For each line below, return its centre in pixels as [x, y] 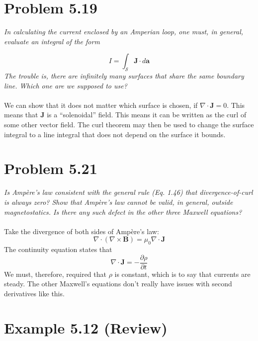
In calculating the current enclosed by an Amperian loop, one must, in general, [124, 32]
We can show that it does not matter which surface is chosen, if [101, 105]
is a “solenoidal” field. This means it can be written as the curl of [147, 115]
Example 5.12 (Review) [86, 327]
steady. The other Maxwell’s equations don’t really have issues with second [118, 284]
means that [21, 115]
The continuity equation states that [58, 249]
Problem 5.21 [51, 168]
